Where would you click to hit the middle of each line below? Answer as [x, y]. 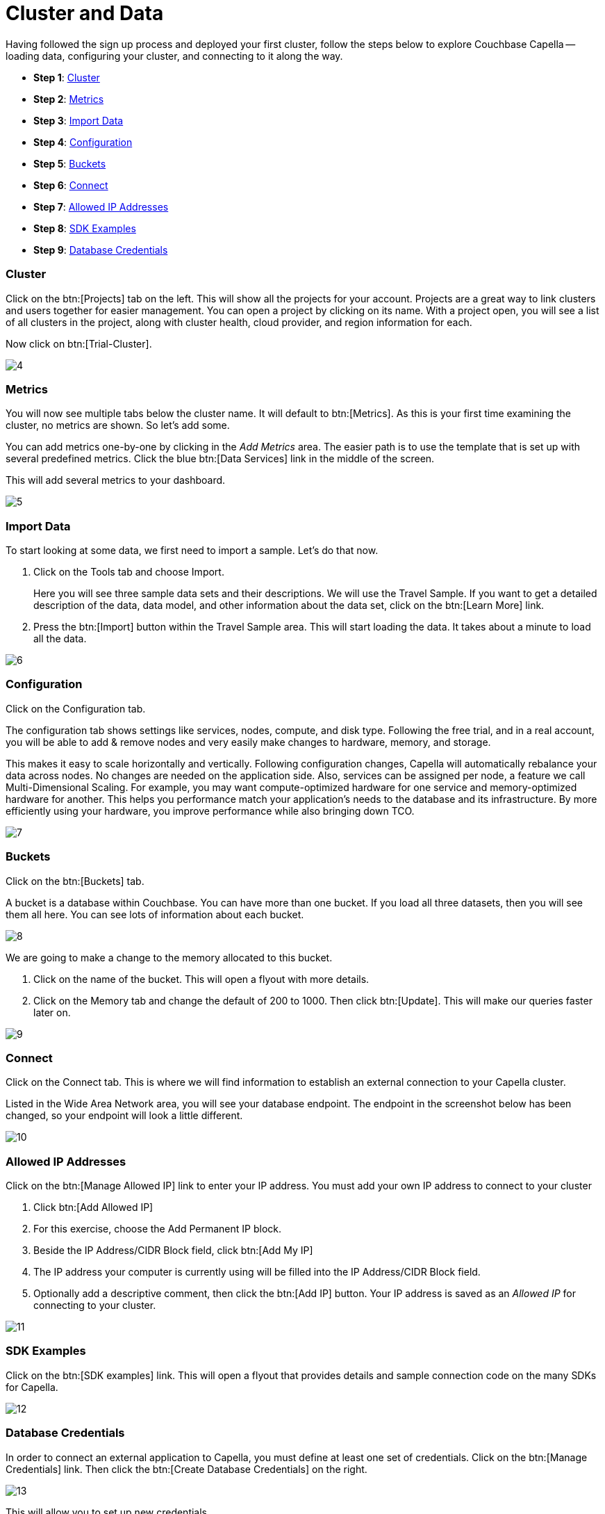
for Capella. [32, 1387]
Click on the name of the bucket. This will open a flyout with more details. [201, 979]
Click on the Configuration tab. [76, 708]
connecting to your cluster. [95, 1305]
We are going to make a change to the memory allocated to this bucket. [169, 957]
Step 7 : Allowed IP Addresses [101, 206]
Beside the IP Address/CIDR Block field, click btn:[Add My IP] [173, 1250]
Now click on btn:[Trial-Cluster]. [79, 343]
